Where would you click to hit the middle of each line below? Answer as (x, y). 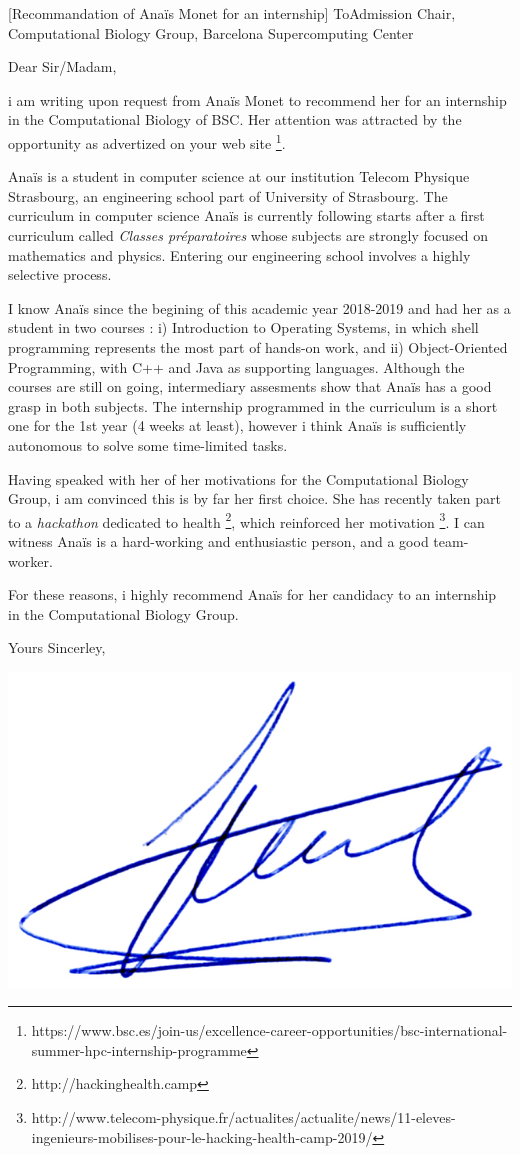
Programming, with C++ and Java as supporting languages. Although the (236, 366)
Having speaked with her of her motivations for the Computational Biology (238, 478)
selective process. (60, 274)
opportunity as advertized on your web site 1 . (147, 141)
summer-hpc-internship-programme (139, 1049)
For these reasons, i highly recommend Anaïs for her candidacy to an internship (252, 594)
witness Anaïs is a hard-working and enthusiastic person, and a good (218, 540)
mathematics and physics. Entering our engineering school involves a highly (239, 254)
